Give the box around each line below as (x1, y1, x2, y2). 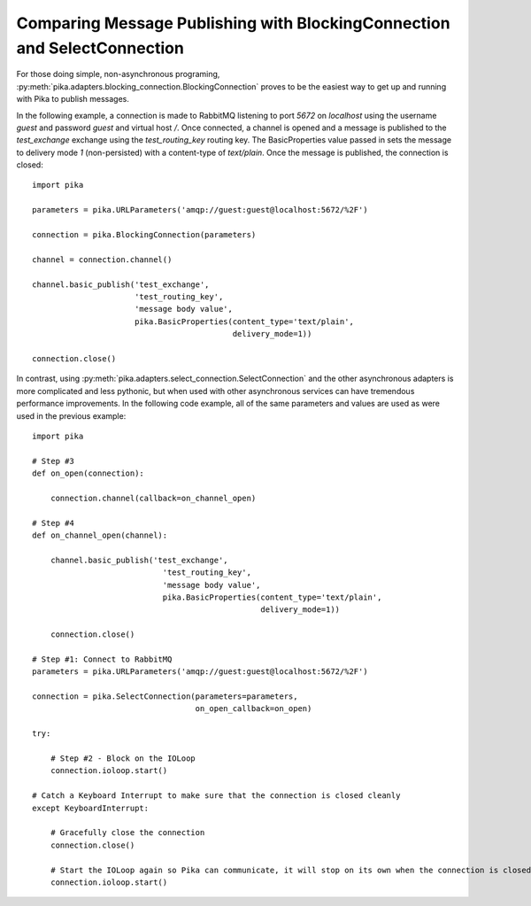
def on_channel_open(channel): (32, 530, 168, 540)
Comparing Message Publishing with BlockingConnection (16, 13, 450, 33)
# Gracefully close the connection (50, 828, 205, 838)
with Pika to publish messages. (16, 94, 130, 105)
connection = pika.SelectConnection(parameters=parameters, (32, 692, 298, 701)
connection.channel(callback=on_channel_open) (50, 492, 257, 503)
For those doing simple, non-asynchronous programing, (16, 69, 220, 80)
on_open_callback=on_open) (195, 704, 312, 714)
